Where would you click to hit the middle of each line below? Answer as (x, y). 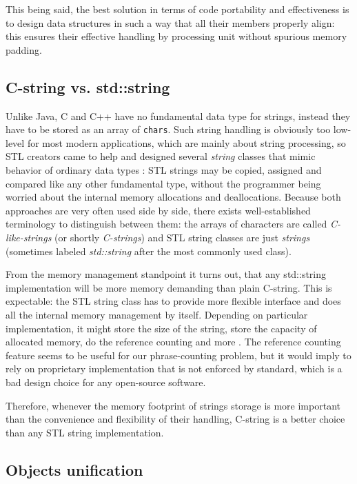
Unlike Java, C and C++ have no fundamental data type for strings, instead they (178, 115)
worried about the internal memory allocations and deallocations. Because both (173, 197)
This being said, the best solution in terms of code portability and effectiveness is (177, 9)
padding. (24, 49)
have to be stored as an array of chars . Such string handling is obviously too (168, 129)
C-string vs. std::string (88, 87)
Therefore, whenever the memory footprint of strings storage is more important (173, 405)
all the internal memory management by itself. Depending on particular (157, 314)
